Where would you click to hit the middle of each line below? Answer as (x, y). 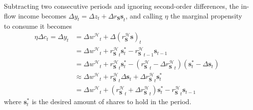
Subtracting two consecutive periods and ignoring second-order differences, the (121, 6)
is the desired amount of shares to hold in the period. (112, 101)
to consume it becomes (38, 26)
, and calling (144, 15)
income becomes (42, 15)
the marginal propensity (206, 15)
